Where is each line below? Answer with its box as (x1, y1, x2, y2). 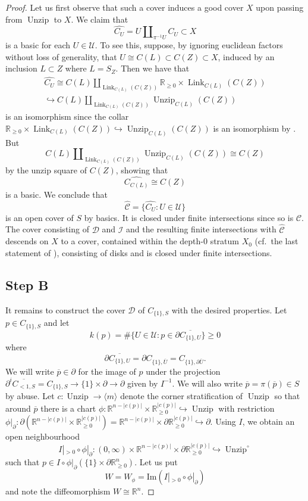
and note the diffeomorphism (5, 485, 111, 497)
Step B (5, 275, 49, 294)
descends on (5, 235, 49, 247)
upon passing (256, 1, 304, 13)
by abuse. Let (5, 390, 55, 402)
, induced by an (218, 50, 275, 63)
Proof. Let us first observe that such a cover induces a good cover (5, 1, 244, 13)
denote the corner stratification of (120, 390, 243, 402)
